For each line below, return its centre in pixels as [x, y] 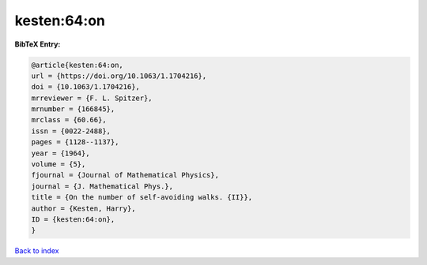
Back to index [37, 251]
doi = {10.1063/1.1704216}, [85, 87]
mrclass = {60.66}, [69, 120]
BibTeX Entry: [38, 44]
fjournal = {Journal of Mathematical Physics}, [125, 175]
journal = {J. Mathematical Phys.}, [102, 186]
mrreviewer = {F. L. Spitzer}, [92, 98]
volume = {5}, [59, 164]
